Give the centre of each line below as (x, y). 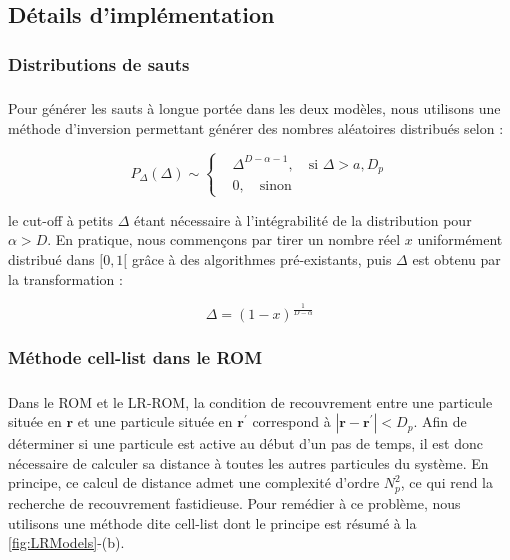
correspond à (291, 421)
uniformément (460, 239)
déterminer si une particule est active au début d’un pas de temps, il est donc (245, 443)
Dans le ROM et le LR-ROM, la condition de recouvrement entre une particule (250, 401)
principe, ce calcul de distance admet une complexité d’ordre (194, 482)
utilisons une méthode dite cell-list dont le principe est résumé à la (212, 522)
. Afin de (440, 421)
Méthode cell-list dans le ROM (135, 357)
